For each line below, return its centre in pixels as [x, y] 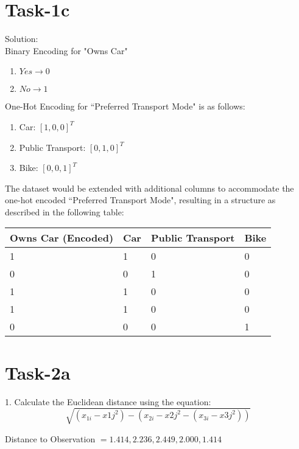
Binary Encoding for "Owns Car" [66, 50]
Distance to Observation [50, 438]
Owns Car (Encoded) [62, 238]
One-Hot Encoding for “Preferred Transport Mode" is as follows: [125, 106]
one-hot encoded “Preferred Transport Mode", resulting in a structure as [140, 200]
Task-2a [38, 372]
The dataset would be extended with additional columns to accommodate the [149, 188]
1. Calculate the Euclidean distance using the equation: [108, 401]
